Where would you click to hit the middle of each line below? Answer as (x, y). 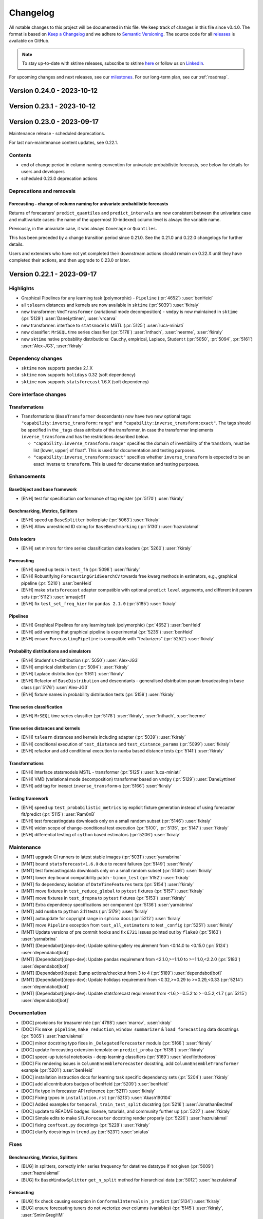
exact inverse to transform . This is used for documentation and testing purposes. (116, 464)
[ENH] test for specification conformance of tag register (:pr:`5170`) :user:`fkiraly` (103, 498)
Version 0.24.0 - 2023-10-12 (53, 91)
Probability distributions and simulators (50, 651)
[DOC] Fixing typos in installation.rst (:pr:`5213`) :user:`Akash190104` (96, 1098)
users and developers (43, 172)
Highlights (21, 288)
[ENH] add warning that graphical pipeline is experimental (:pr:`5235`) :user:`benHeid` (107, 632)
